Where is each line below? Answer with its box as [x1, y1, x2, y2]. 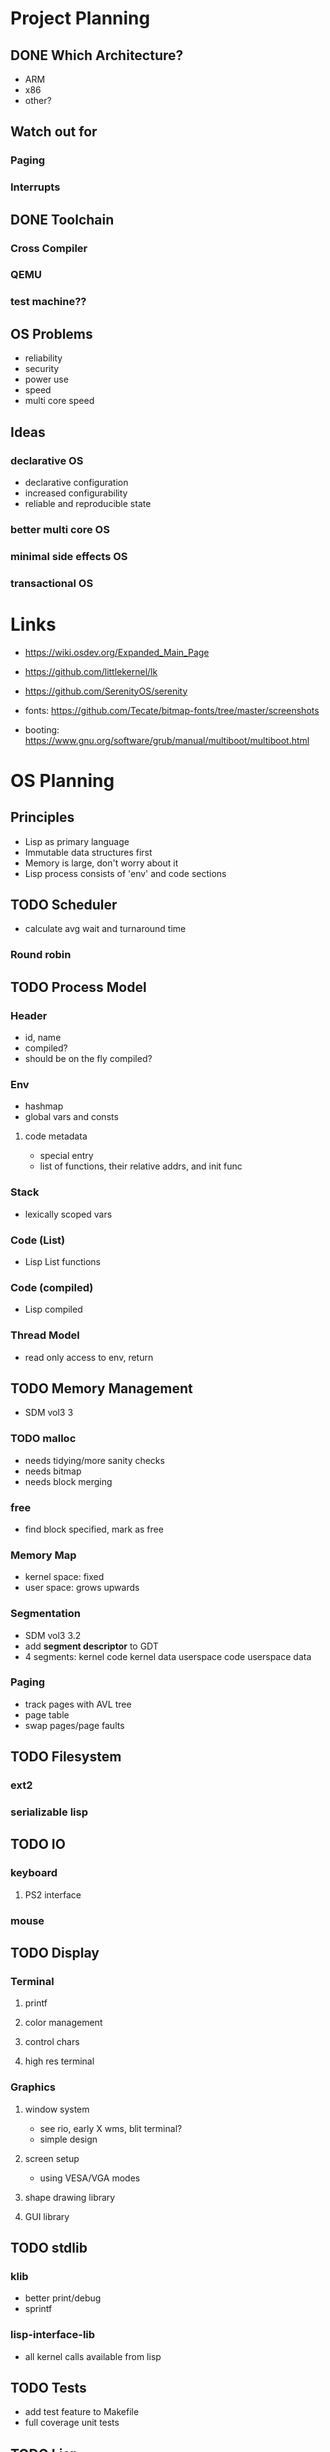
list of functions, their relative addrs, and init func [39, 1160, 243, 1172]
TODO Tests [10, 2380, 87, 2396]
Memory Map [10, 1548, 77, 1562]
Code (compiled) [10, 1280, 94, 1294]
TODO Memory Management [10, 1380, 193, 1397]
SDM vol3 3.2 [24, 1629, 82, 1641]
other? [24, 95, 52, 106]
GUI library [24, 2210, 70, 2222]
